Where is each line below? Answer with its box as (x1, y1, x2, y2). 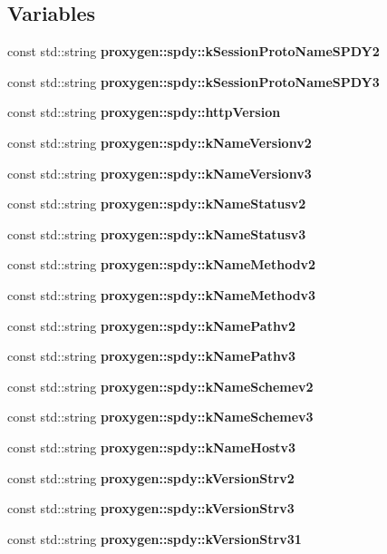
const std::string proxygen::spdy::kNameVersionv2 (7, 132, 312, 151)
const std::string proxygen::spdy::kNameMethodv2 (7, 255, 316, 274)
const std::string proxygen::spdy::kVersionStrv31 (7, 529, 302, 548)
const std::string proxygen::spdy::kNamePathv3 (7, 346, 295, 365)
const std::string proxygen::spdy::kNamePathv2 (7, 316, 295, 335)
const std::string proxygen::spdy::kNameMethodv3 (7, 285, 316, 304)
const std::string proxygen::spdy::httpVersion (7, 102, 281, 121)
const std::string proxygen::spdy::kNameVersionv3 (7, 163, 312, 182)
